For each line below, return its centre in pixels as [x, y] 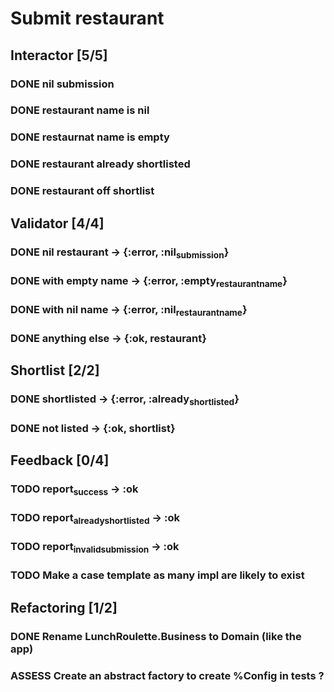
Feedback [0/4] [60, 460]
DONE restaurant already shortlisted [100, 164]
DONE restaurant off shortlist [82, 191]
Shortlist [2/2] [55, 370]
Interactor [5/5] [59, 55]
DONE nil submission [62, 84]
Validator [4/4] [57, 223]
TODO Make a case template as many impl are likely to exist [157, 575]
